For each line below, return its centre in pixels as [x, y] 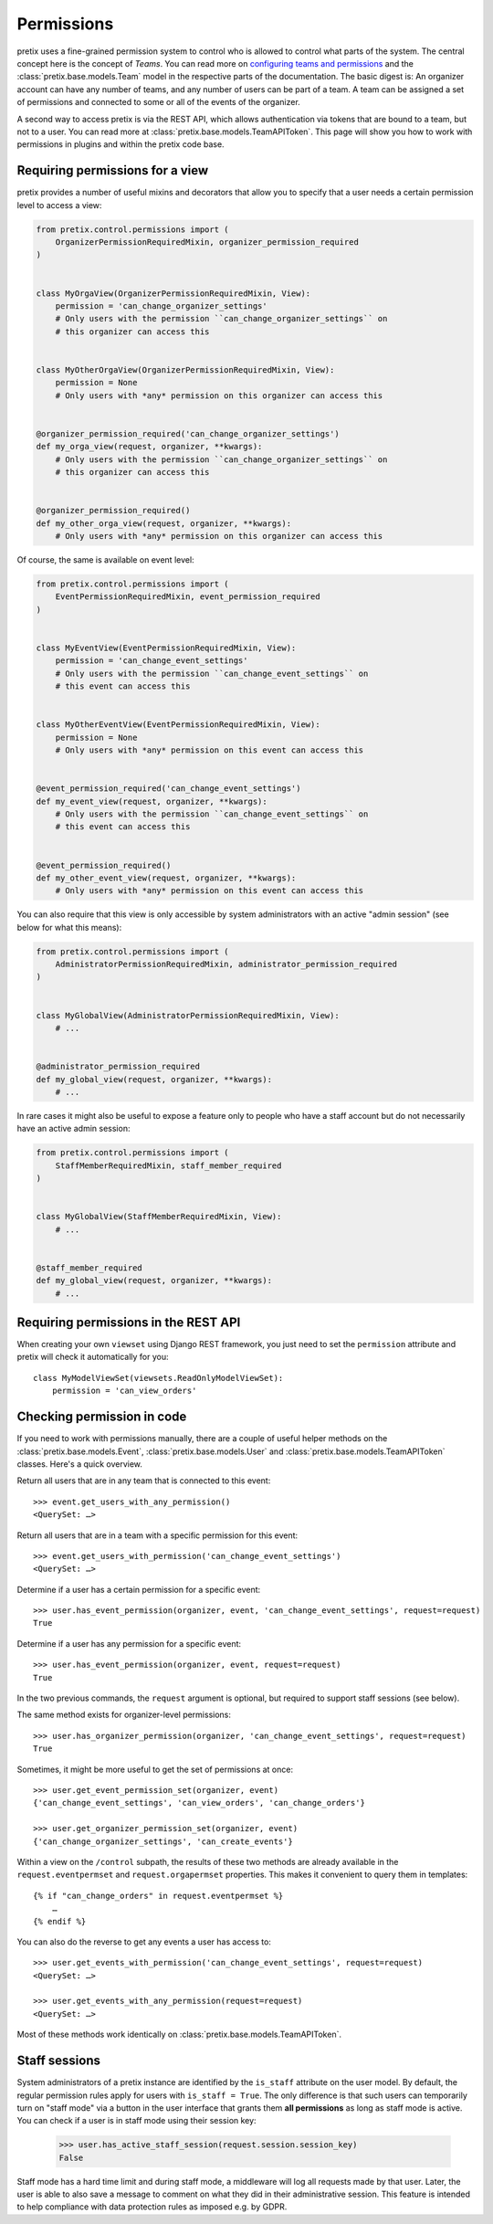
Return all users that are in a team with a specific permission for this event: [157, 1535]
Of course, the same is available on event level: [106, 559]
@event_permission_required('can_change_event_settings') [168, 789]
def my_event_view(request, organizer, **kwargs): [152, 801]
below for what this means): [69, 927]
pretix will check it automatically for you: [93, 1357]
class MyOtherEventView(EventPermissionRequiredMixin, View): [178, 725]
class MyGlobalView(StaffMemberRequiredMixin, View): [159, 1217]
